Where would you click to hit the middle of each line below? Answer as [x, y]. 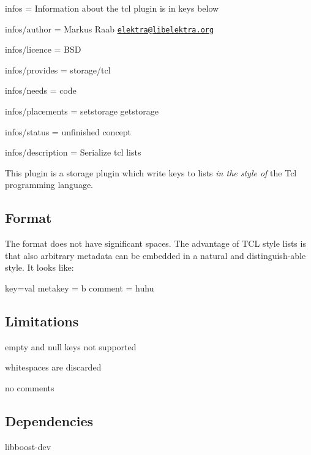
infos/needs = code [41, 90]
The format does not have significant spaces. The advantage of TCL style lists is [155, 243]
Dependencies [49, 420]
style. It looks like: [39, 267]
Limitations [42, 321]
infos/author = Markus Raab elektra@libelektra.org [110, 28]
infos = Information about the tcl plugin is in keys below [112, 8]
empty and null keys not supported [71, 346]
